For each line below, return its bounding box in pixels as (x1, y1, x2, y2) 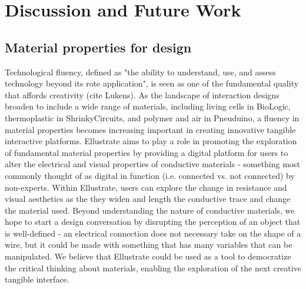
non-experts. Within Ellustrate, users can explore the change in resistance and (5, 181, 287, 193)
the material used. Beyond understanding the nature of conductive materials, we (5, 204, 295, 216)
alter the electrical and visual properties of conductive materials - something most (5, 158, 300, 170)
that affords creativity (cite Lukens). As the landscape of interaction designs (5, 88, 280, 101)
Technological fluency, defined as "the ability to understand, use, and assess (5, 65, 276, 78)
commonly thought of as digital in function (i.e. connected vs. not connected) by (5, 169, 295, 181)
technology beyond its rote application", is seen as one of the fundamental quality (5, 77, 299, 89)
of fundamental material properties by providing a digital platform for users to (5, 146, 288, 158)
